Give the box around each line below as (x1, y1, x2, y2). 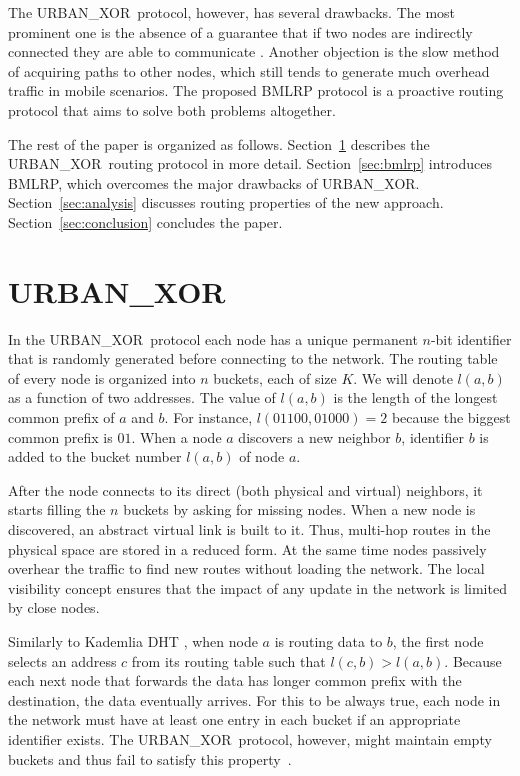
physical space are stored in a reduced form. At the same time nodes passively (8, 538, 487, 559)
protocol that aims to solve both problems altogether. (8, 99, 336, 120)
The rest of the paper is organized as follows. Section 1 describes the (8, 133, 430, 154)
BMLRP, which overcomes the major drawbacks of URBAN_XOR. (8, 172, 420, 193)
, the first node (392, 630, 484, 651)
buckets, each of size (213, 367, 337, 388)
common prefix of (8, 407, 115, 428)
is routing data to (274, 630, 383, 651)
